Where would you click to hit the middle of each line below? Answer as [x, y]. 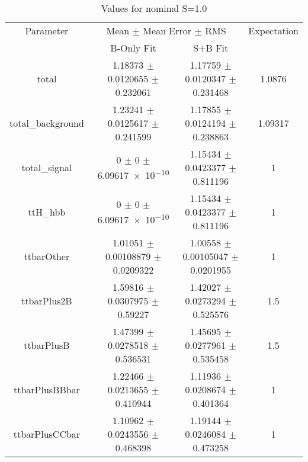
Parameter [47, 31]
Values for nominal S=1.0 [154, 8]
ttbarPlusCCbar [47, 434]
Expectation [273, 31]
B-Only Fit [133, 48]
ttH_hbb [47, 212]
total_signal [47, 167]
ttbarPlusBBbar [46, 389]
